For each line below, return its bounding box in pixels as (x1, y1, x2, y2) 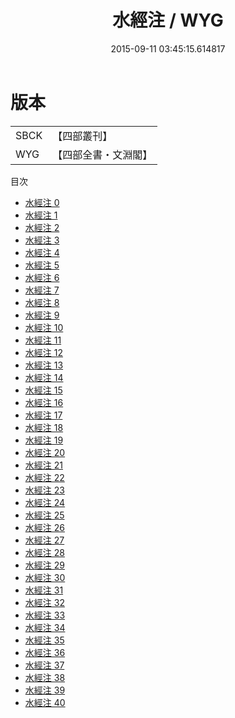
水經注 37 (24, 659, 65, 671)
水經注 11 (24, 334, 62, 346)
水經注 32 (24, 596, 65, 608)
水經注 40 (24, 696, 66, 708)
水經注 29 (24, 559, 65, 571)
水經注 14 (24, 371, 64, 383)
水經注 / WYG (112, 9, 224, 32)
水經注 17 (24, 409, 63, 421)
